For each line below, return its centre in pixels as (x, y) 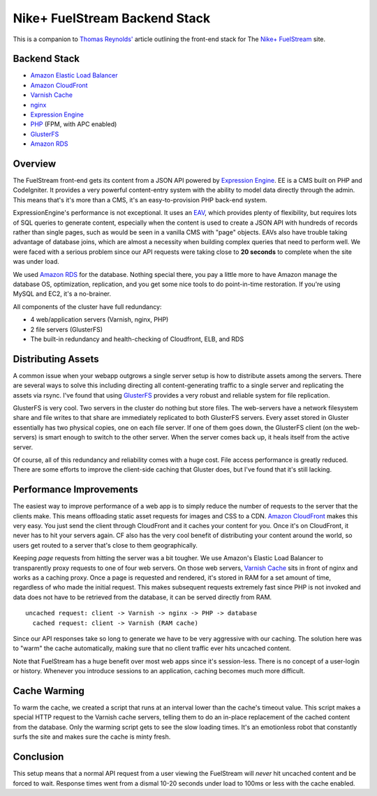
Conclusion (38, 757)
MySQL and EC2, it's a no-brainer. (62, 294)
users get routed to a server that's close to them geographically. (105, 545)
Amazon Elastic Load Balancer (74, 75)
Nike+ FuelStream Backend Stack (112, 18)
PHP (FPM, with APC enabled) (74, 124)
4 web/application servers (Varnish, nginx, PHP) (99, 320)
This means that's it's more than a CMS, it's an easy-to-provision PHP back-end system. (140, 200)
